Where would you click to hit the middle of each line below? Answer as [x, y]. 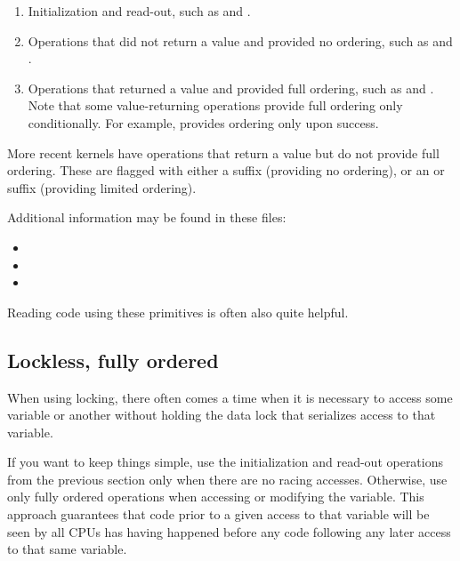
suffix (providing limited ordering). [102, 187]
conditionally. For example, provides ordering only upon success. [203, 122]
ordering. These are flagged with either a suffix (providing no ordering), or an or [226, 170]
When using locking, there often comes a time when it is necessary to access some [230, 397]
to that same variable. [67, 549]
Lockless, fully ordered [113, 360]
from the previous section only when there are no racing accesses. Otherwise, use [227, 479]
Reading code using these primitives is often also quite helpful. [178, 312]
